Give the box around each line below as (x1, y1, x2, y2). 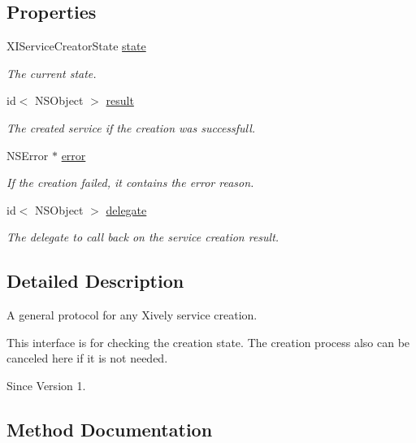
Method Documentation (6, 416, 213, 441)
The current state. (6, 64, 97, 81)
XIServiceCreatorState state (6, 37, 146, 54)
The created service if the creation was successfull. (6, 119, 256, 136)
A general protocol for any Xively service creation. (6, 306, 258, 324)
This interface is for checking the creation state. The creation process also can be (6, 333, 410, 350)
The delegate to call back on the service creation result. (6, 228, 279, 245)
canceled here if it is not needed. (6, 350, 168, 367)
